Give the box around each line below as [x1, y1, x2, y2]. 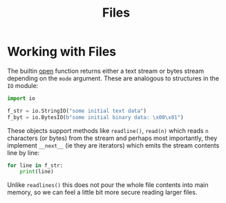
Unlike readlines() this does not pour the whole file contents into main [7, 181, 209, 189]
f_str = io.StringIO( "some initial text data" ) [7, 107, 147, 114]
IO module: [7, 81, 39, 89]
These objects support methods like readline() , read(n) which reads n [7, 126, 209, 134]
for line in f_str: [7, 161, 64, 169]
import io [7, 95, 36, 102]
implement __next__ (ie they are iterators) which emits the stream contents [7, 141, 220, 150]
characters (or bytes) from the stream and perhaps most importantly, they [7, 134, 218, 142]
